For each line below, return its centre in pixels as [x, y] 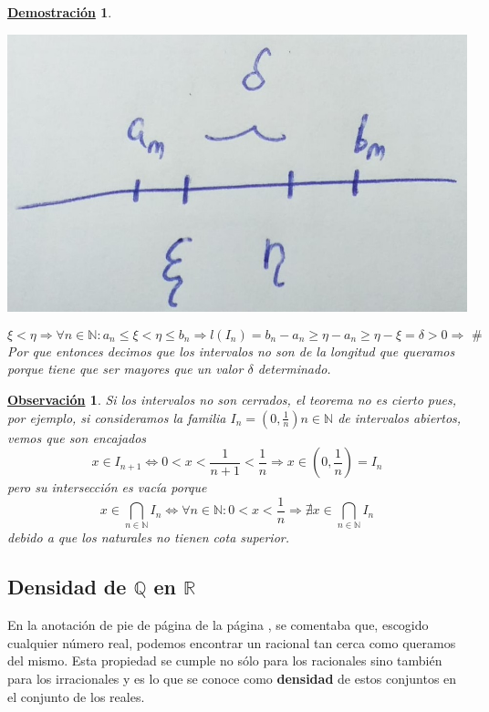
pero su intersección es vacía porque [107, 487]
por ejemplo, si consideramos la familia [117, 417]
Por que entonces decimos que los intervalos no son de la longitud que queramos [231, 351]
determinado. [294, 369]
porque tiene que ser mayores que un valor [125, 369]
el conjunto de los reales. [76, 696]
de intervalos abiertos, [400, 417]
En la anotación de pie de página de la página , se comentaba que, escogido [218, 625]
